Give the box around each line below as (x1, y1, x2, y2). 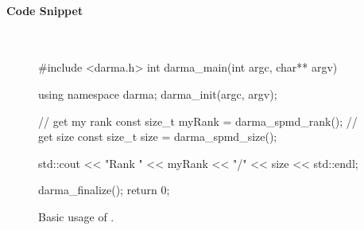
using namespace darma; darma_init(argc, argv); (38, 85, 277, 102)
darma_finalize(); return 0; (38, 181, 170, 198)
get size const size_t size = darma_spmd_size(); (38, 128, 277, 145)
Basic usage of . (38, 208, 114, 224)
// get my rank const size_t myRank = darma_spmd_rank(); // (38, 112, 358, 129)
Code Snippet (6, 2, 83, 18)
